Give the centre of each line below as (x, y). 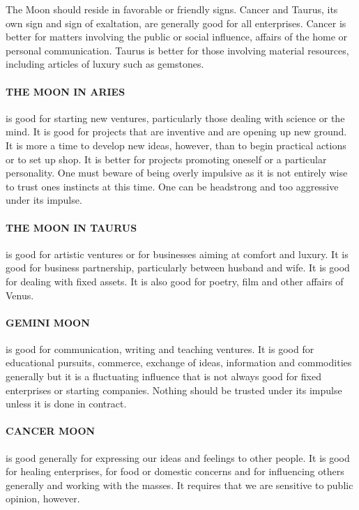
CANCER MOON (51, 431)
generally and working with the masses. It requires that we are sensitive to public (179, 485)
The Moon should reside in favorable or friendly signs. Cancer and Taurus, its (172, 9)
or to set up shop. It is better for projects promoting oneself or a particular (166, 159)
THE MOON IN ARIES (66, 91)
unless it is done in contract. (66, 404)
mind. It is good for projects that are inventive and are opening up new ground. (176, 132)
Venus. (20, 295)
